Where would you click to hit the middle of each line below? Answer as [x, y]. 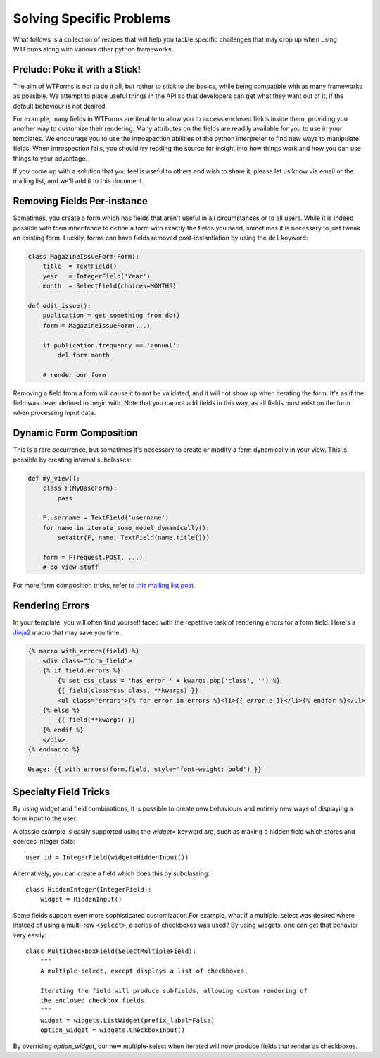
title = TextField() [80, 266]
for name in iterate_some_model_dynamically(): [126, 528]
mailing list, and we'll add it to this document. [78, 181]
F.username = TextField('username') [106, 518]
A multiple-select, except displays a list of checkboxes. [144, 971]
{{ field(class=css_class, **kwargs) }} [128, 690]
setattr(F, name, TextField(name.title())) [134, 538]
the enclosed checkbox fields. [94, 1000]
